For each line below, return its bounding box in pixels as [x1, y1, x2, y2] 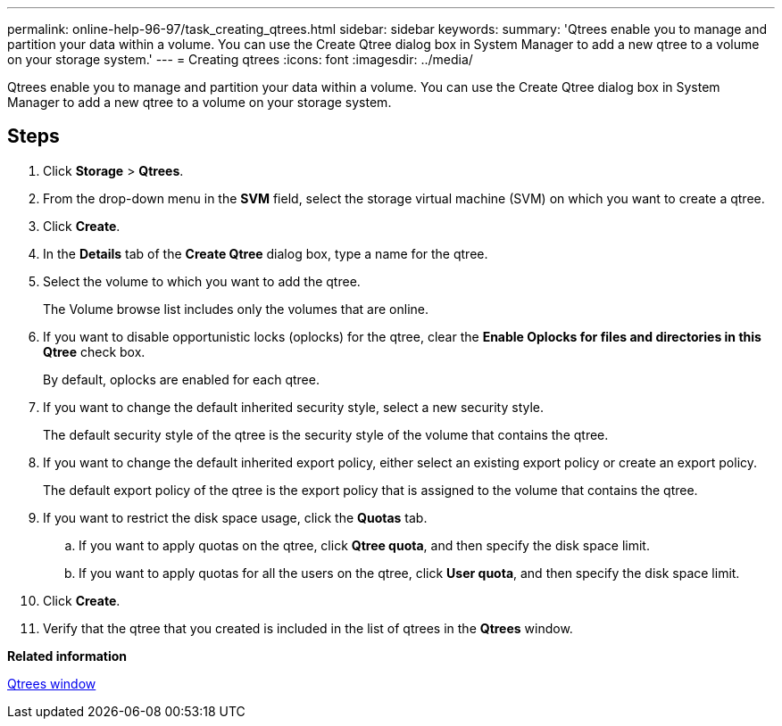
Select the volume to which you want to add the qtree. [43, 273, 361, 289]
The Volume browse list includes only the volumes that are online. [43, 301, 429, 317]
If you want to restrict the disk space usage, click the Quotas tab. [43, 509, 428, 525]
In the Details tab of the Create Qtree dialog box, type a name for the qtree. [43, 245, 488, 261]
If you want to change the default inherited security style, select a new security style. [43, 399, 545, 415]
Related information [7, 648, 128, 664]
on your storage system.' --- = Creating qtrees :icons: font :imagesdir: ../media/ [7, 52, 473, 67]
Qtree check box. [43, 343, 146, 359]
